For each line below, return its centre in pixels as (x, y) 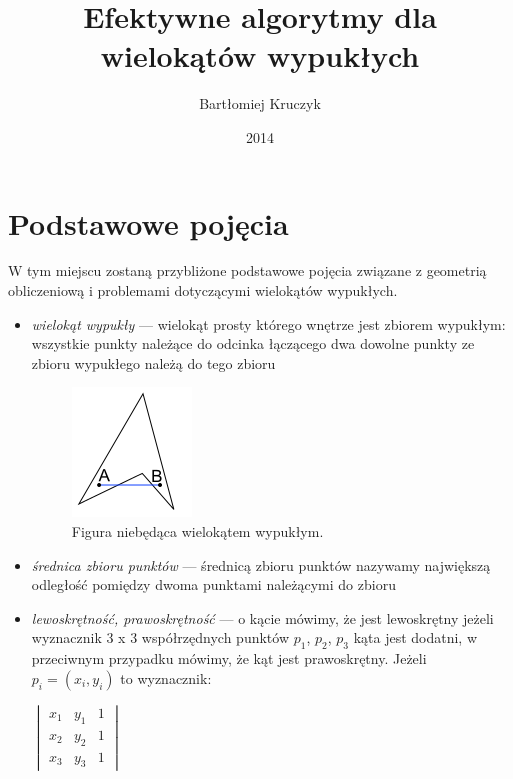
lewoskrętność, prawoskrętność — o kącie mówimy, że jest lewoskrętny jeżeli (262, 617)
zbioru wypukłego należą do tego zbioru (153, 362)
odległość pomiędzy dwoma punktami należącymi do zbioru (213, 584)
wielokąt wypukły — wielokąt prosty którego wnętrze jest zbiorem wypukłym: (268, 323)
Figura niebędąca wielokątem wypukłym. (197, 531)
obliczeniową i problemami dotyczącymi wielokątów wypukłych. (203, 290)
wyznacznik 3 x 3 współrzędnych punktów (160, 637)
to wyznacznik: (166, 677)
